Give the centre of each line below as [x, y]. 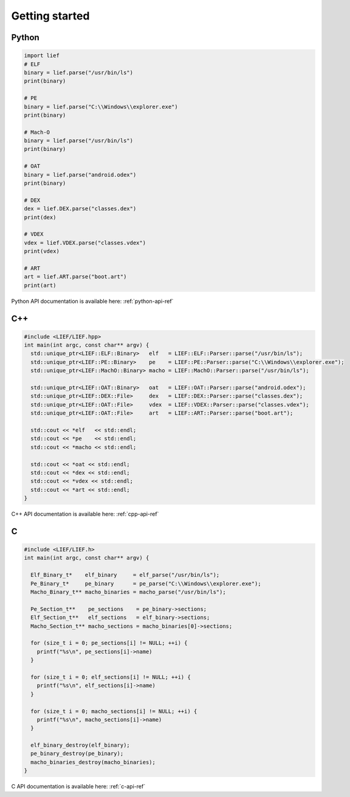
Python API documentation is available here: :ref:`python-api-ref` [92, 301]
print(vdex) [42, 251]
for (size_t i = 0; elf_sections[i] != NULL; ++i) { [111, 677]
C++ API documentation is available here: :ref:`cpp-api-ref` [85, 514]
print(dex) [40, 217]
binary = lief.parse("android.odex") [80, 174]
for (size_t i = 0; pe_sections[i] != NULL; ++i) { [109, 643]
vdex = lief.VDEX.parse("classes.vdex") [85, 243]
